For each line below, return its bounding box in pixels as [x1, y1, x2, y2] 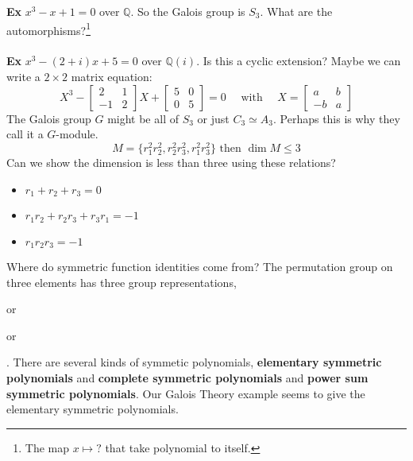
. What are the [260, 3, 333, 19]
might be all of [107, 110, 179, 126]
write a [6, 68, 41, 85]
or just [197, 110, 230, 126]
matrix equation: [71, 68, 152, 85]
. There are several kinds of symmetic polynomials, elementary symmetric [6, 354, 382, 370]
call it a [6, 126, 44, 142]
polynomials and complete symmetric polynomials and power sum [6, 369, 369, 385]
